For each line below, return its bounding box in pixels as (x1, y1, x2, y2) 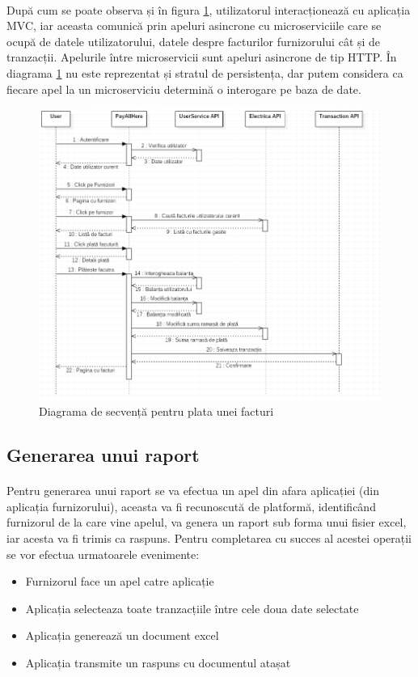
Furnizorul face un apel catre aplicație (25, 573, 214, 590)
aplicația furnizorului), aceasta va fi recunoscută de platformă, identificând (6, 497, 376, 514)
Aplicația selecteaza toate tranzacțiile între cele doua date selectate (25, 599, 359, 616)
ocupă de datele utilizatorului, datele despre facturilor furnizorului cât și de (6, 32, 381, 49)
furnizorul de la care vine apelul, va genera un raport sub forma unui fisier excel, (6, 514, 407, 531)
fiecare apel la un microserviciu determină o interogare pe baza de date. (6, 80, 361, 97)
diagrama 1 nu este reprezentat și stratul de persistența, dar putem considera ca (6, 64, 403, 81)
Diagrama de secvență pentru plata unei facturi (39, 403, 274, 420)
